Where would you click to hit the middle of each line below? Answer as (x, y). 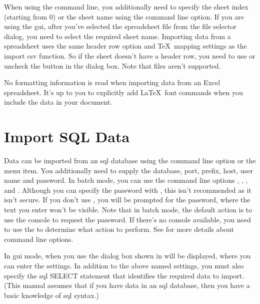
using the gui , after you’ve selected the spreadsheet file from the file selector (120, 26)
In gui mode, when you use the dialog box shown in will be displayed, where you (127, 256)
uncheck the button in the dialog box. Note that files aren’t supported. (112, 65)
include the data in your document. (58, 102)
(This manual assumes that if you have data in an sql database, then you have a (127, 285)
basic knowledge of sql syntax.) (51, 295)
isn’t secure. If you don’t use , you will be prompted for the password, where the (127, 200)
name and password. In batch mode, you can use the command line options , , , (126, 180)
